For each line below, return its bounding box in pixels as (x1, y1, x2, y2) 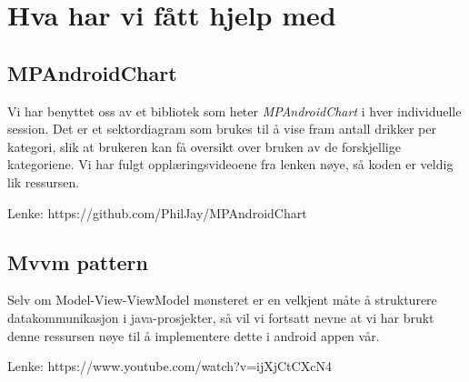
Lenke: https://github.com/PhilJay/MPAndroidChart (7, 203, 307, 222)
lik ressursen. (7, 172, 80, 191)
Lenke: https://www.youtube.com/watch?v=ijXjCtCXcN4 (7, 357, 332, 376)
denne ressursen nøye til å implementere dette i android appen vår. (7, 326, 380, 345)
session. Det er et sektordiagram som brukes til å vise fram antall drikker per (7, 119, 436, 138)
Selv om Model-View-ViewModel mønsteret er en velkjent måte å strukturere (7, 290, 437, 309)
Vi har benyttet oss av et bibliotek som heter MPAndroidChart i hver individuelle (7, 101, 462, 120)
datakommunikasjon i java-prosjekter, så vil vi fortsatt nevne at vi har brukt (7, 307, 434, 327)
